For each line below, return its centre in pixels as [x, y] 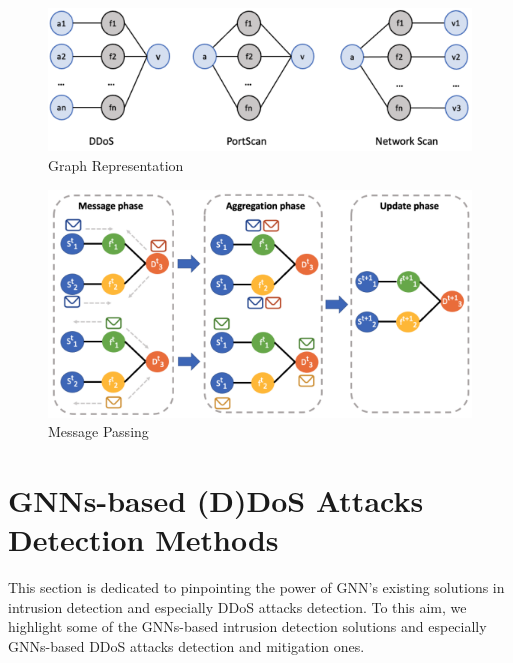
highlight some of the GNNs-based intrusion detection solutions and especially [247, 626]
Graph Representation [116, 164]
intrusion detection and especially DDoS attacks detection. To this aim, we [237, 606]
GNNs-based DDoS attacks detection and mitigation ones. [186, 645]
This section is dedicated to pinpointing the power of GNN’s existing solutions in [256, 587]
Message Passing [98, 431]
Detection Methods [143, 539]
